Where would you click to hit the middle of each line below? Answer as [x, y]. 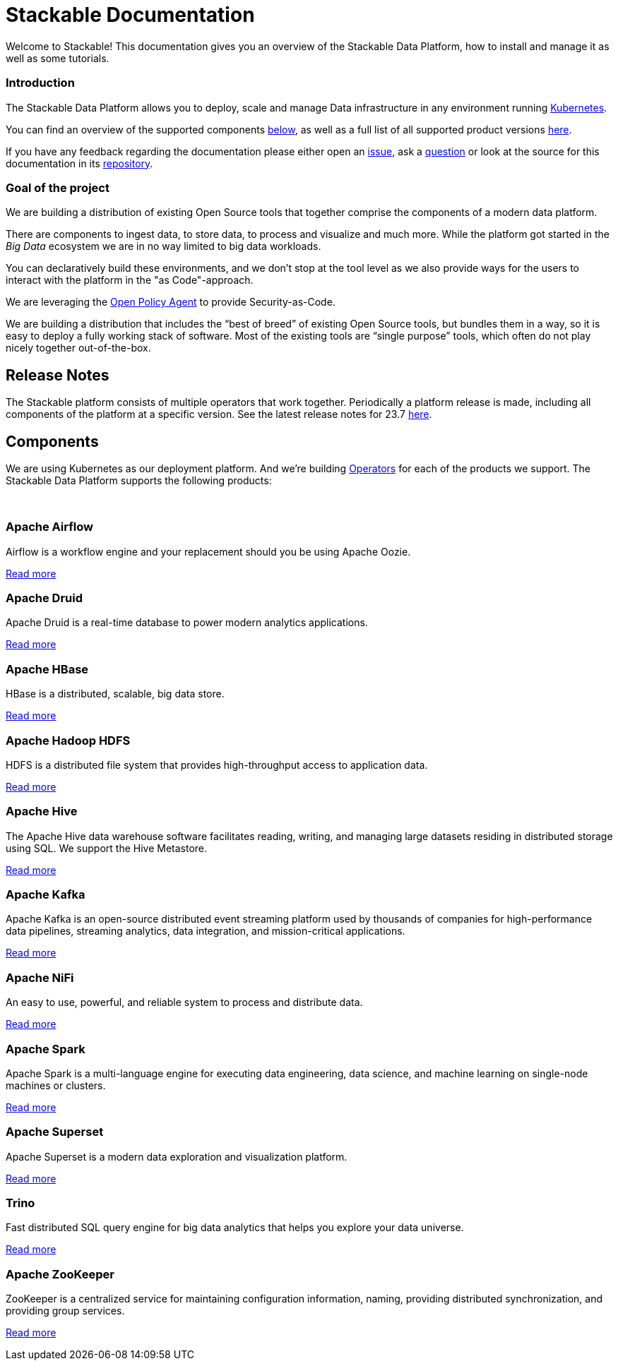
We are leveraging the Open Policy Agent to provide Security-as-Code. [171, 302]
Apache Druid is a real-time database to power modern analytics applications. [187, 623]
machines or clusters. [56, 1085]
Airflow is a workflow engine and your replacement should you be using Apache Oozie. [208, 551]
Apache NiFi [40, 977]
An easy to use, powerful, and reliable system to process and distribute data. [184, 1002]
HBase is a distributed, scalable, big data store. [115, 694]
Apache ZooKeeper [60, 1274]
